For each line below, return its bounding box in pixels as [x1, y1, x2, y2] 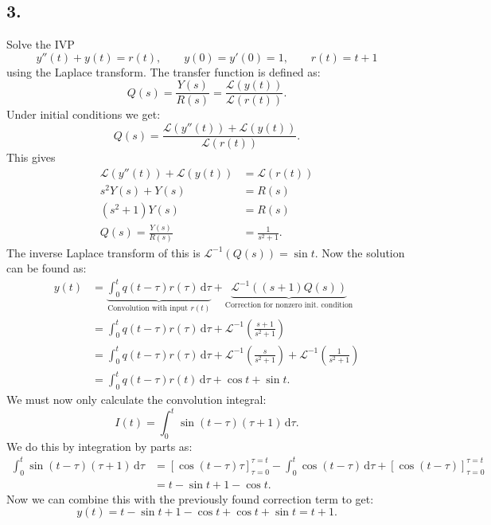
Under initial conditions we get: [6, 106, 161, 123]
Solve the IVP [6, 36, 75, 53]
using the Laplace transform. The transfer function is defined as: [6, 63, 321, 80]
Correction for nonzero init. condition [224, 301, 353, 310]
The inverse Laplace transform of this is [6, 244, 201, 261]
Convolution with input [107, 304, 189, 312]
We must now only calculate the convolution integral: [6, 390, 267, 407]
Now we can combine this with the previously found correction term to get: [6, 490, 374, 507]
